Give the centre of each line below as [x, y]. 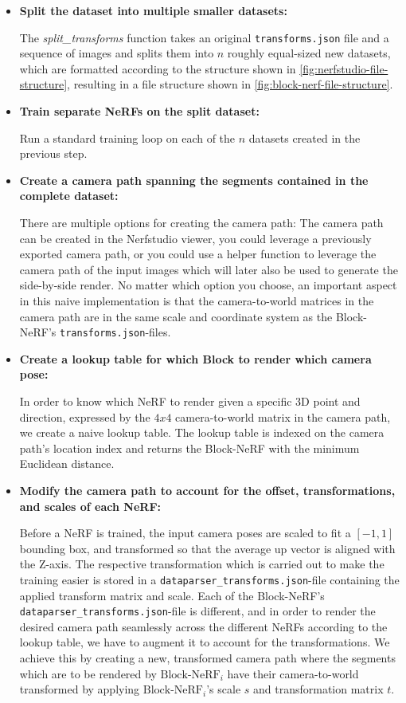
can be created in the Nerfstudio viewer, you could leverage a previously [195, 238]
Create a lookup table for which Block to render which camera [195, 358]
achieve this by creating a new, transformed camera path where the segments [207, 658]
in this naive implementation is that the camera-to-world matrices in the [197, 300]
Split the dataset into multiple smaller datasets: [153, 10]
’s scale [224, 689]
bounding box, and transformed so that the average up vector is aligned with [207, 548]
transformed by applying [80, 689]
